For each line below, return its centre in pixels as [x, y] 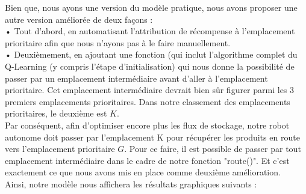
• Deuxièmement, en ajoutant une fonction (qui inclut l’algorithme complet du [151, 54]
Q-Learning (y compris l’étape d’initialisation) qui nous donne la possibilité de [150, 66]
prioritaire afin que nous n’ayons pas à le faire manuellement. [118, 42]
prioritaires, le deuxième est [56, 113]
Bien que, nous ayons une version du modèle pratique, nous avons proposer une [151, 7]
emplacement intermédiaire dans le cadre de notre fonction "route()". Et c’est [147, 160]
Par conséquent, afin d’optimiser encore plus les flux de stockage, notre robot [147, 125]
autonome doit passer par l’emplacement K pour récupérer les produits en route [152, 137]
